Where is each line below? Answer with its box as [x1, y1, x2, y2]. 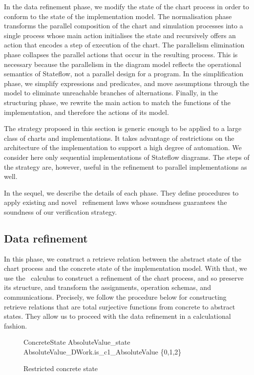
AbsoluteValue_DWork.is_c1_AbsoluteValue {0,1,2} [23, 347, 182, 357]
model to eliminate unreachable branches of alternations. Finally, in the [4, 88, 218, 98]
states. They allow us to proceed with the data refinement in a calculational [4, 311, 231, 321]
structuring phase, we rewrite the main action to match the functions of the [4, 97, 231, 107]
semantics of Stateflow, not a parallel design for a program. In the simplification [4, 68, 244, 79]
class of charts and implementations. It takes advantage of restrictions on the [4, 132, 234, 143]
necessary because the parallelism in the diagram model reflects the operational [4, 59, 241, 69]
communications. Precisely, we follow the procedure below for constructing [4, 292, 227, 302]
